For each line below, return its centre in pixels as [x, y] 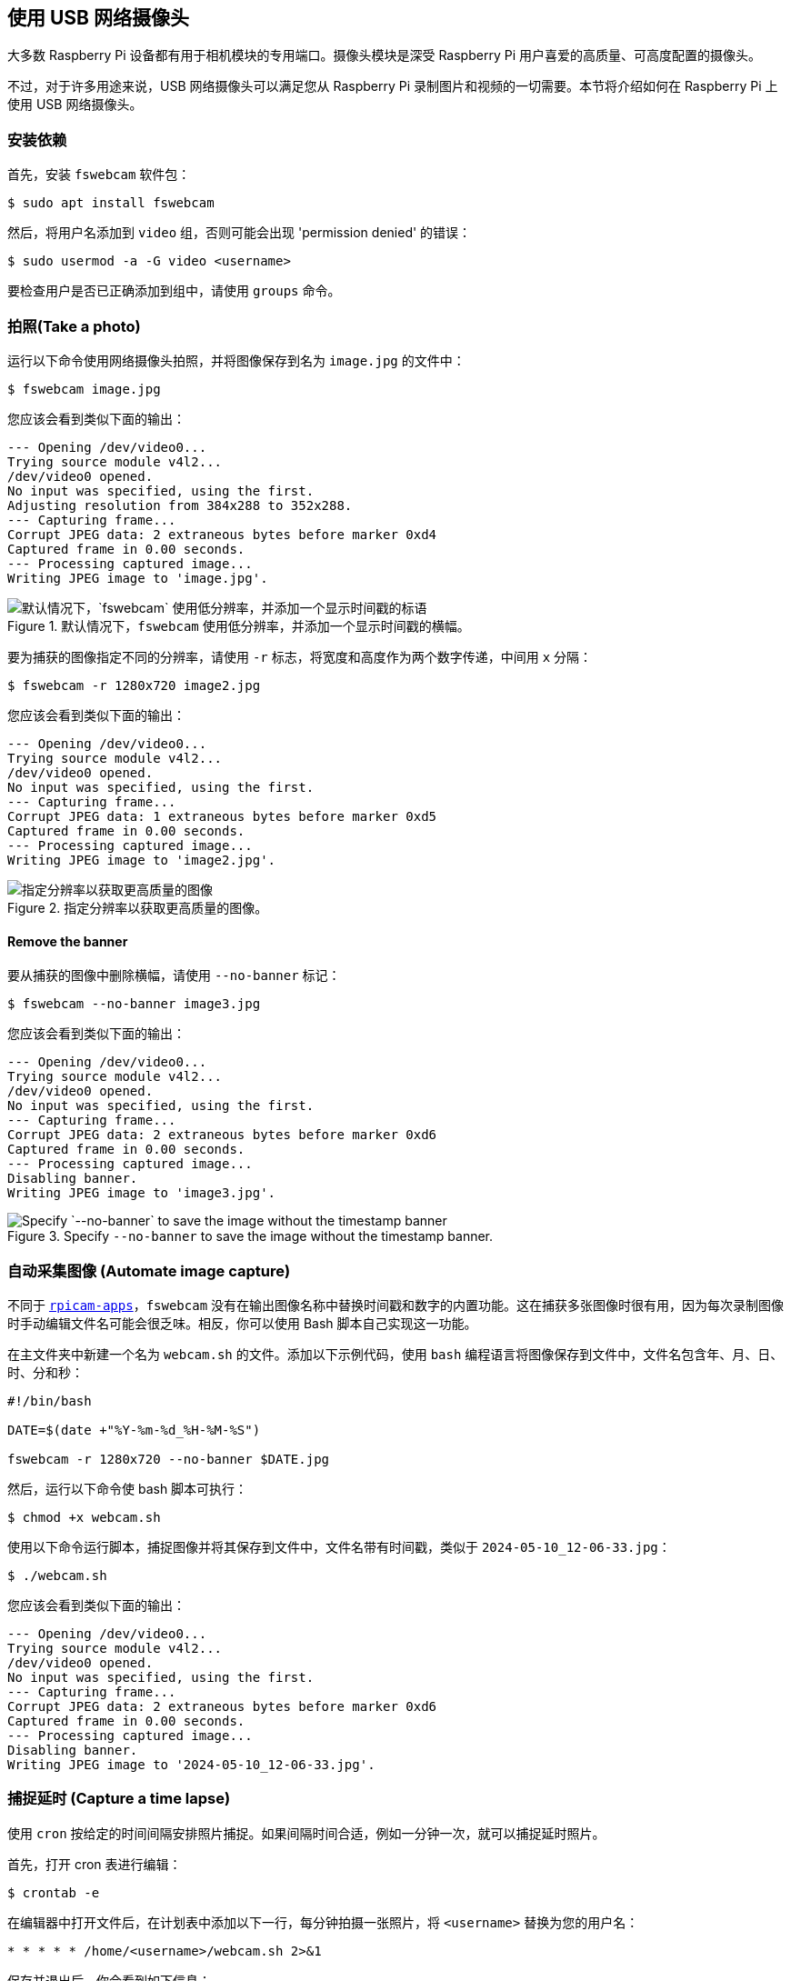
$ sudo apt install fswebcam [111, 203]
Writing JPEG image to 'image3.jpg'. [142, 1193]
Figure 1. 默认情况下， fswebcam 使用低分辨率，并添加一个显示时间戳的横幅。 [239, 625]
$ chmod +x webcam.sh [84, 1517]
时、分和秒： [45, 1372]
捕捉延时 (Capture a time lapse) [119, 1799]
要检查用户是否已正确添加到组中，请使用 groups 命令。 [174, 291]
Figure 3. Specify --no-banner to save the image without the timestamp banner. [250, 1236]
